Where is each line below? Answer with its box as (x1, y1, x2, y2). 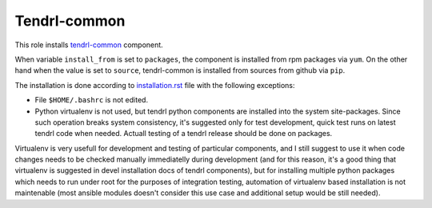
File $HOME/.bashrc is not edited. (34, 95, 148, 105)
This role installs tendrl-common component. (14, 40, 163, 50)
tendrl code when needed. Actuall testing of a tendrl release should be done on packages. (34, 129, 333, 138)
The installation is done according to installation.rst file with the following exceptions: (14, 80, 295, 90)
